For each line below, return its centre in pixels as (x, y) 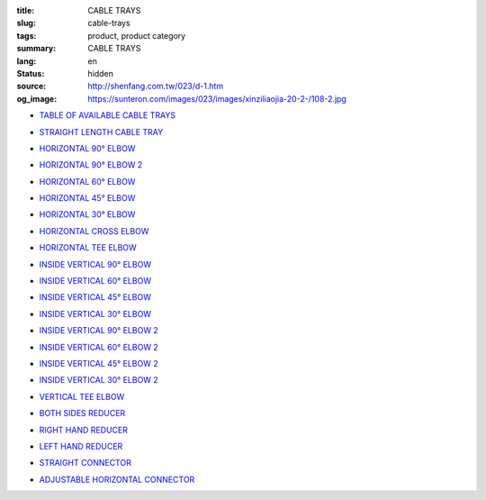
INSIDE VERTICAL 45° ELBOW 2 (99, 363)
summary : (36, 49)
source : (31, 86)
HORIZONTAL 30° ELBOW (87, 214)
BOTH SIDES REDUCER (82, 414)
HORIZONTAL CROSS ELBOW (94, 231)
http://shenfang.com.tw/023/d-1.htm (156, 86)
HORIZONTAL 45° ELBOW (87, 198)
